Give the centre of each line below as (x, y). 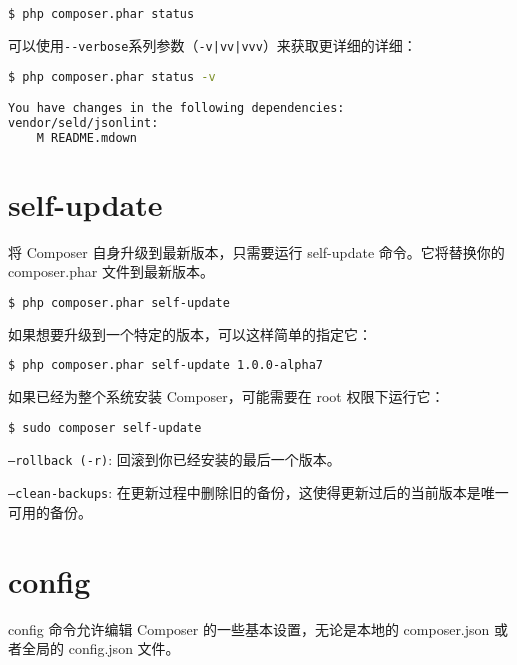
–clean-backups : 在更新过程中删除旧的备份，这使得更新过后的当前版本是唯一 (258, 492)
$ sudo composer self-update (105, 427)
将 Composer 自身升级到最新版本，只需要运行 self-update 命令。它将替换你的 (256, 251)
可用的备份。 (50, 512)
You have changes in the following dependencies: (176, 108)
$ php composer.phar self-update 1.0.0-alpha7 (165, 365)
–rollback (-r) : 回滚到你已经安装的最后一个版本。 (174, 458)
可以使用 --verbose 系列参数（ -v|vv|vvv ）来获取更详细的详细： (212, 44)
